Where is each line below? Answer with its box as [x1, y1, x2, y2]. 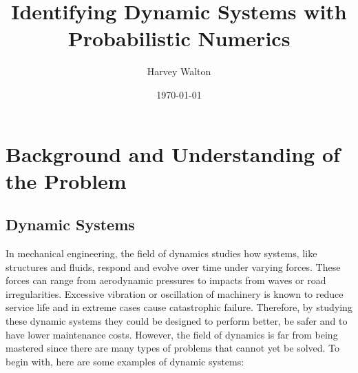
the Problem [6, 166, 127, 194]
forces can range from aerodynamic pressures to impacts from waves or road [6, 273, 326, 288]
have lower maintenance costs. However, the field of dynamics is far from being [6, 327, 338, 341]
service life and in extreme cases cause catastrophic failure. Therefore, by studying [6, 300, 352, 314]
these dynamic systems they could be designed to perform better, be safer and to [6, 314, 348, 328]
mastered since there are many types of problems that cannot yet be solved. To [6, 341, 340, 355]
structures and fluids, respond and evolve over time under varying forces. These [6, 259, 341, 274]
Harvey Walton [147, 64, 211, 79]
